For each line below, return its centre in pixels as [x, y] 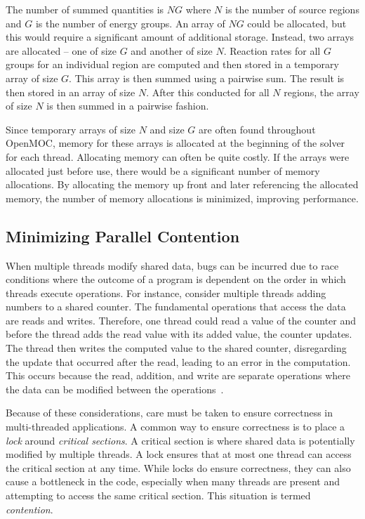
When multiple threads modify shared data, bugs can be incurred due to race [172, 265]
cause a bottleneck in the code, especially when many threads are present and [173, 481]
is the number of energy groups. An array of [130, 23]
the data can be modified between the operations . [115, 389]
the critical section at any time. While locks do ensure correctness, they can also [178, 467]
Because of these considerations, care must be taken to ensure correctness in [170, 413]
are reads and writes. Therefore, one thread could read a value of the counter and [181, 320]
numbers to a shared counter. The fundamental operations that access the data [176, 307]
